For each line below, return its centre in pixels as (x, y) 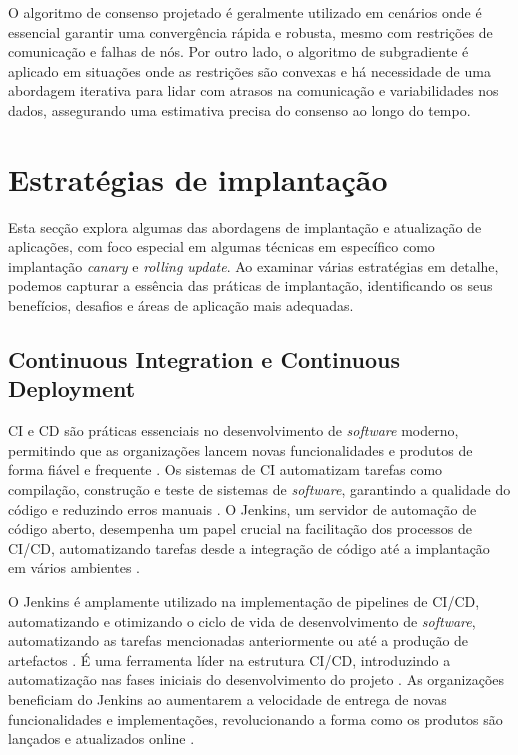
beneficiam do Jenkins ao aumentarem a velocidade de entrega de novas (227, 698)
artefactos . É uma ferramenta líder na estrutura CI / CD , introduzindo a (229, 659)
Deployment (72, 388)
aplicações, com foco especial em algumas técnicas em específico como (221, 246)
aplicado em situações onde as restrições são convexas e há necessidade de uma (249, 70)
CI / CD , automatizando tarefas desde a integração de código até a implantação (249, 547)
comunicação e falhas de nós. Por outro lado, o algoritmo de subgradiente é (238, 51)
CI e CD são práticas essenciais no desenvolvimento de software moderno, (233, 430)
